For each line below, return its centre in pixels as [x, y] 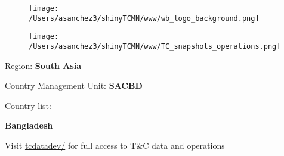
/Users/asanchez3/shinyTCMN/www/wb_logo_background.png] [144, 18]
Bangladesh [29, 125]
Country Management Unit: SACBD [74, 85]
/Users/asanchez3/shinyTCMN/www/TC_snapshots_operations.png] [155, 46]
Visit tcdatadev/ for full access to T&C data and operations [115, 145]
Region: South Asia [43, 65]
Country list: [28, 105]
